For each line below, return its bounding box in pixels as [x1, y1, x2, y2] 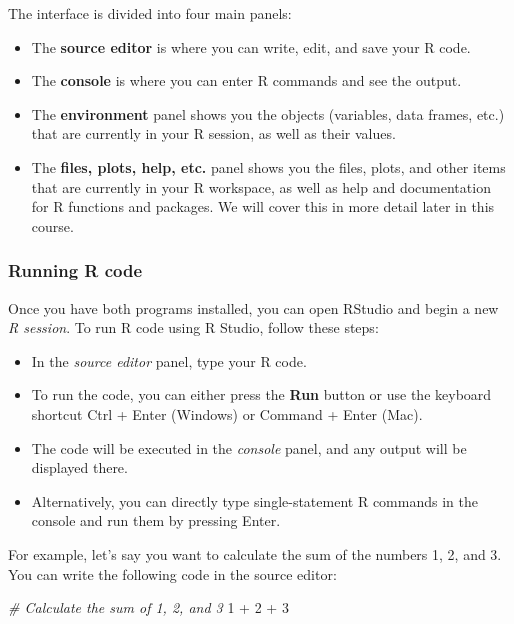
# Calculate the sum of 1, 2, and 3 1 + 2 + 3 [8, 597, 289, 618]
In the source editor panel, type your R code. [31, 350, 307, 371]
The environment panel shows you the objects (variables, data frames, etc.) [31, 103, 505, 124]
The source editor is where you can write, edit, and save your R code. [31, 36, 471, 57]
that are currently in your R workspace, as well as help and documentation [31, 176, 491, 197]
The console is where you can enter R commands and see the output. [31, 70, 462, 91]
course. [31, 215, 74, 236]
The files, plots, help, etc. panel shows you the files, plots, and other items [31, 156, 506, 177]
